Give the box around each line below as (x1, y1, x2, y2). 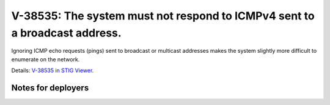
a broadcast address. (11, 26, 122, 39)
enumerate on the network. (11, 55, 80, 63)
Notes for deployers (11, 83, 89, 93)
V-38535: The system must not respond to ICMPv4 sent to (11, 9, 315, 22)
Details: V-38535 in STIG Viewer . (11, 67, 94, 74)
